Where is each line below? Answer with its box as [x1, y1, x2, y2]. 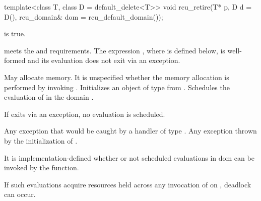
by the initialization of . [4, 135, 78, 146]
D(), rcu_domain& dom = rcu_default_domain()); [4, 11, 163, 22]
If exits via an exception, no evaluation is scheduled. [4, 108, 165, 119]
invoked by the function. [4, 162, 79, 173]
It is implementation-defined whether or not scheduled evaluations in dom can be [4, 152, 254, 163]
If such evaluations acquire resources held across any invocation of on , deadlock [4, 179, 251, 189]
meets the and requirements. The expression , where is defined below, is [4, 45, 225, 55]
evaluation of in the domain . [4, 92, 94, 102]
